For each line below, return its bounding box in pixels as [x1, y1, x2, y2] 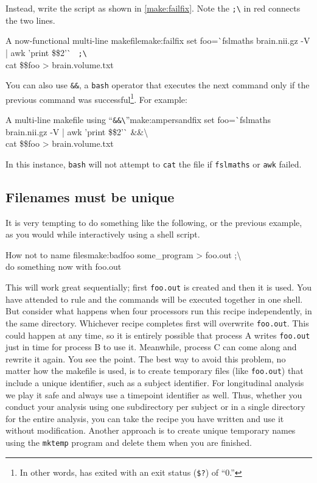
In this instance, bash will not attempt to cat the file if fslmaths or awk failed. [5, 157, 302, 170]
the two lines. [5, 13, 55, 26]
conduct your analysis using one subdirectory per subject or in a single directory [5, 400, 305, 413]
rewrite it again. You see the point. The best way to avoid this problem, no [5, 352, 286, 365]
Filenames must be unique [5, 187, 175, 206]
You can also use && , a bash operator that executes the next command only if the [5, 79, 310, 91]
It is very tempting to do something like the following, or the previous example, [5, 216, 302, 228]
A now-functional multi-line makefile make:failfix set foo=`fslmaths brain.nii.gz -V [5, 34, 310, 47]
